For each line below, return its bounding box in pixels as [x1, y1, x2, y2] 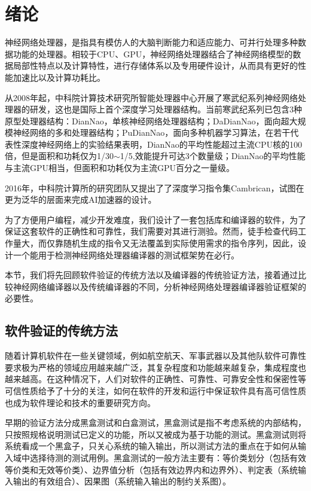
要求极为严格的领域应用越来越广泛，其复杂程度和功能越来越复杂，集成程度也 [5, 361, 306, 373]
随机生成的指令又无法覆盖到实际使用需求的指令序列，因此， [63, 237, 298, 249]
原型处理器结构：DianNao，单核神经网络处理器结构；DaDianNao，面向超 [5, 114, 289, 127]
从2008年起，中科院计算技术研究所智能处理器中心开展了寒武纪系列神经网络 [5, 91, 298, 103]
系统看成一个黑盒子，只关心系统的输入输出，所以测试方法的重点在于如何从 [5, 440, 298, 452]
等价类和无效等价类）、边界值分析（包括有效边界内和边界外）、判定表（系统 [5, 463, 298, 475]
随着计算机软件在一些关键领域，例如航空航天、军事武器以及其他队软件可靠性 [5, 349, 306, 362]
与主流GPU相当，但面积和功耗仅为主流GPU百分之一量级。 [5, 161, 235, 174]
